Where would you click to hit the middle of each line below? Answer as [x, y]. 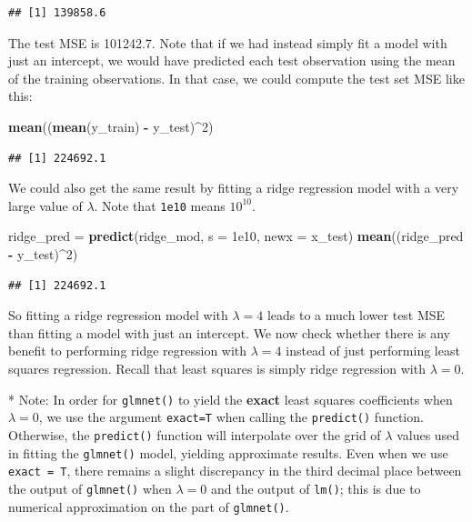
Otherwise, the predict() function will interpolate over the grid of [195, 434]
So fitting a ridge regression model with [118, 315]
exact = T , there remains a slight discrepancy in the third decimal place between [235, 471]
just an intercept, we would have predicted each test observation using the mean [232, 60]
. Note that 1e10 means [160, 205]
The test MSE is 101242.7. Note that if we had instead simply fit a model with [228, 42]
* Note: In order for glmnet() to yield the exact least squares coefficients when [231, 399]
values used [428, 434]
